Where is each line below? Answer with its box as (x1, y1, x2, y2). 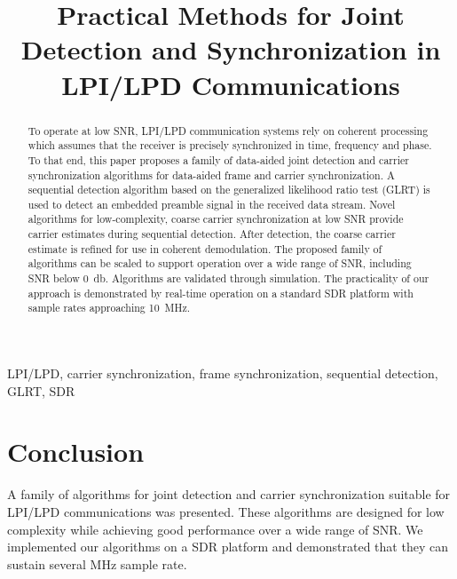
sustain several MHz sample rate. (7, 554, 187, 573)
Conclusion (7, 433, 145, 470)
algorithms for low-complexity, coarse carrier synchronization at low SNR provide (28, 211, 404, 226)
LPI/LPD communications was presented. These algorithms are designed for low (7, 502, 445, 520)
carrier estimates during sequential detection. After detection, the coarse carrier (28, 226, 396, 242)
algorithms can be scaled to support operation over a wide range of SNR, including (28, 256, 412, 271)
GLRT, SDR (7, 381, 75, 400)
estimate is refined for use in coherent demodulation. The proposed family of (28, 241, 382, 256)
